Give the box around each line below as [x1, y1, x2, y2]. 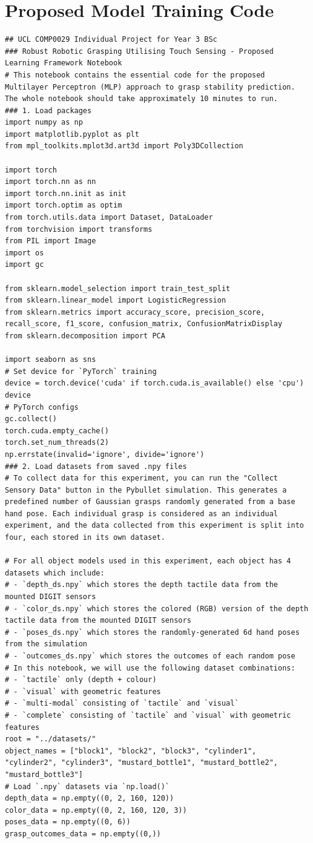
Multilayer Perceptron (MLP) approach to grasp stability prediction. [5, 82, 295, 91]
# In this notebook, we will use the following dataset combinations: [5, 663, 295, 672]
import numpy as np [5, 118, 83, 127]
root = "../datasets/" [5, 735, 96, 744]
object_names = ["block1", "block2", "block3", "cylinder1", [5, 746, 257, 755]
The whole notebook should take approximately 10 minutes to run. [5, 94, 278, 103]
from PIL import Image [5, 237, 96, 246]
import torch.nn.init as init [5, 189, 127, 198]
